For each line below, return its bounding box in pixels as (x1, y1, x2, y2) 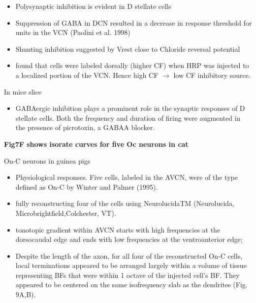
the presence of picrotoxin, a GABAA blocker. (15, 122, 155, 133)
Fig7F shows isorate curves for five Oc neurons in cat (4, 138, 189, 149)
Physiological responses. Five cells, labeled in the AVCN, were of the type (15, 172, 238, 182)
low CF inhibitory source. (173, 69, 251, 80)
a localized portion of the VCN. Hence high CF (15, 69, 159, 80)
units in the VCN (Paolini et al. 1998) (15, 27, 130, 37)
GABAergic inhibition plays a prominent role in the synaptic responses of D (15, 103, 245, 113)
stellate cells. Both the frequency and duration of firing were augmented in (15, 112, 241, 123)
